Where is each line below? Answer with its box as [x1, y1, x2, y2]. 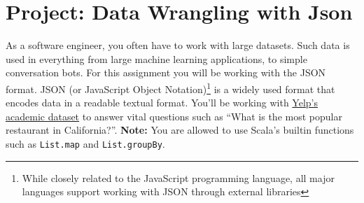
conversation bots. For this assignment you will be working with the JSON [6, 65, 326, 80]
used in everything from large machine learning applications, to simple [6, 51, 307, 66]
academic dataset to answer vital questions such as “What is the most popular [6, 108, 342, 123]
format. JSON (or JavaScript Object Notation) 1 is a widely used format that [6, 79, 335, 96]
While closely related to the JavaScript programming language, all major [22, 170, 335, 185]
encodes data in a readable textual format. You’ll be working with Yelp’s [6, 95, 318, 110]
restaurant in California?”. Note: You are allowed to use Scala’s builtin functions [6, 122, 354, 137]
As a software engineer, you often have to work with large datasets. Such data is [6, 38, 350, 52]
